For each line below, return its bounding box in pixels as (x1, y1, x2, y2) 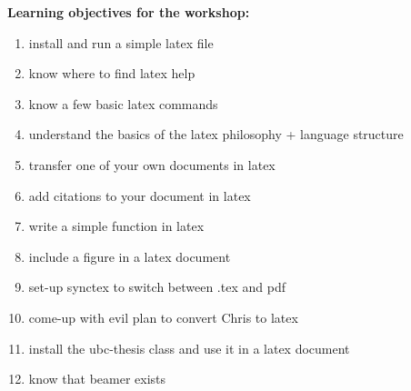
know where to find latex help (28, 64, 195, 83)
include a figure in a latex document (28, 246, 231, 266)
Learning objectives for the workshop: (7, 3, 250, 21)
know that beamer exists (28, 369, 166, 388)
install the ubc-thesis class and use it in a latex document (28, 338, 350, 357)
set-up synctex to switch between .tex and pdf (28, 277, 286, 296)
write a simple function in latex (28, 216, 205, 236)
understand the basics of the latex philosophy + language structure (28, 125, 404, 144)
